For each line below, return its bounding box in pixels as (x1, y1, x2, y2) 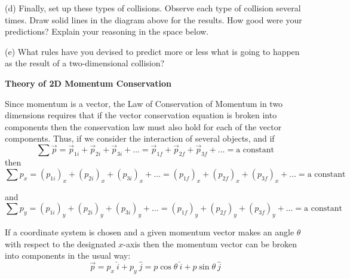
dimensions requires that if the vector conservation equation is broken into (5, 109, 277, 121)
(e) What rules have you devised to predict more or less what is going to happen (5, 45, 300, 57)
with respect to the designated (5, 237, 116, 250)
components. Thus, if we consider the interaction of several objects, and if (5, 132, 275, 145)
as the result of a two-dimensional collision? (5, 57, 165, 69)
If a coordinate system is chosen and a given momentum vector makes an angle (5, 225, 294, 238)
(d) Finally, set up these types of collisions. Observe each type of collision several (5, 2, 301, 14)
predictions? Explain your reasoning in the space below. (5, 25, 209, 38)
